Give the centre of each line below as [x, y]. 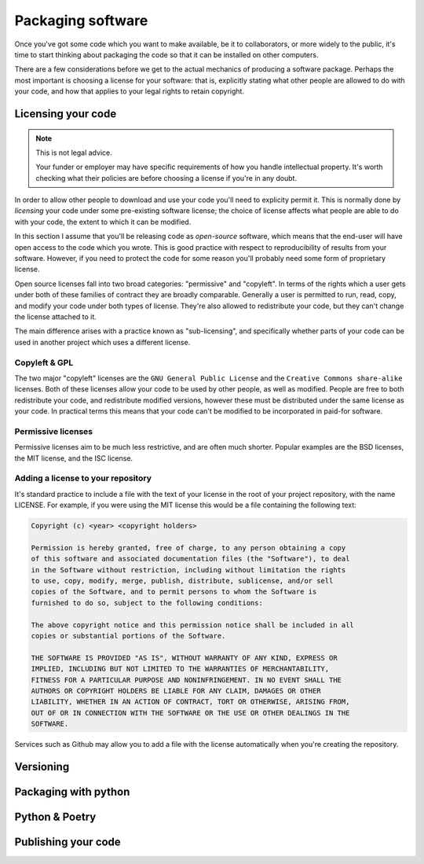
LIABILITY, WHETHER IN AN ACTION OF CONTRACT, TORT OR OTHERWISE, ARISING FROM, [190, 702]
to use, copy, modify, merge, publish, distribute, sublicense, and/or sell [182, 581]
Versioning [42, 767]
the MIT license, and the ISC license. [74, 458]
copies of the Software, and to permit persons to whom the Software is [174, 592]
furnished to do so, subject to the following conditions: [147, 603]
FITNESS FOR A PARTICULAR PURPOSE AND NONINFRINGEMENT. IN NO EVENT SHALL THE [186, 680]
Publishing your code [68, 842]
